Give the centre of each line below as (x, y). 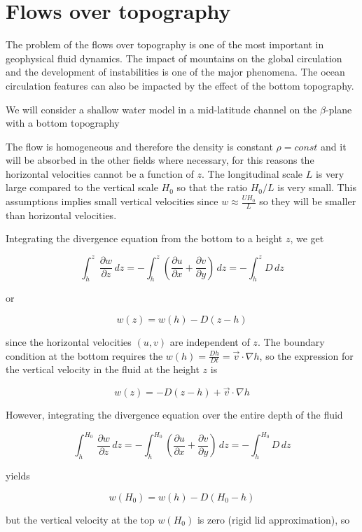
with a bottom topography (63, 123)
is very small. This (317, 187)
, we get (307, 238)
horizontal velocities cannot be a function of (100, 173)
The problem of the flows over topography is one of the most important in (165, 44)
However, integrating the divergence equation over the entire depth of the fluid (174, 415)
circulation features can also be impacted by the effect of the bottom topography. (180, 85)
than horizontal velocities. (61, 215)
